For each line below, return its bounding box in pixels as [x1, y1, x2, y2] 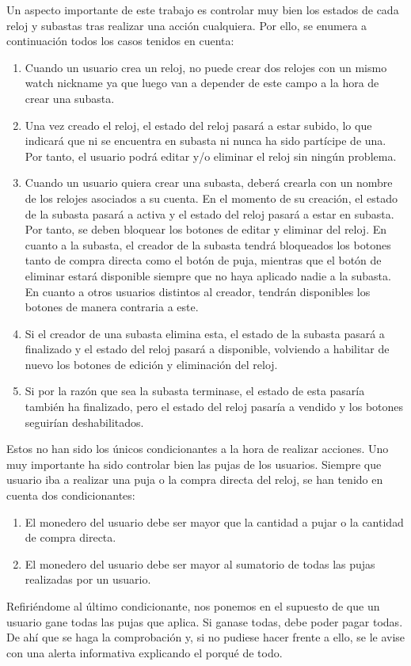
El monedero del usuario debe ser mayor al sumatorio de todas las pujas [25, 555, 375, 572]
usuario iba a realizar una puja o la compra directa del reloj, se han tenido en [6, 471, 383, 488]
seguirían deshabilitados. [25, 413, 144, 430]
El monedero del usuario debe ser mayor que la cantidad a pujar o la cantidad [25, 513, 404, 530]
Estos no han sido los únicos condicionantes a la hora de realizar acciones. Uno [6, 440, 389, 457]
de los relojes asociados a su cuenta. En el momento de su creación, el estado [25, 189, 398, 206]
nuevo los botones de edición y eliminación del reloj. [25, 356, 278, 372]
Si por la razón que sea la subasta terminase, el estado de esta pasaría [25, 382, 365, 399]
